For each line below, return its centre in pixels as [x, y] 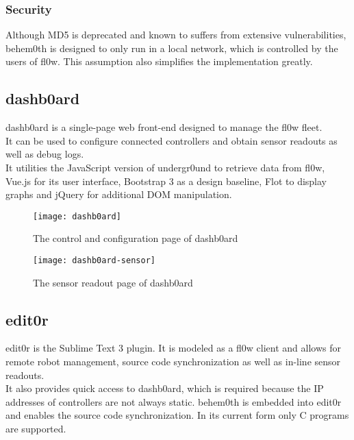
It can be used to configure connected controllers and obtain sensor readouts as [172, 140]
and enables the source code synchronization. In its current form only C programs [177, 415]
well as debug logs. [45, 154]
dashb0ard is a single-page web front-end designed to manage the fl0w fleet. [164, 127]
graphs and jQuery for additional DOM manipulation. [119, 194]
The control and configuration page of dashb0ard [136, 238]
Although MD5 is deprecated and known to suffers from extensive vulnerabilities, [176, 35]
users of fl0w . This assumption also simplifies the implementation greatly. [159, 61]
